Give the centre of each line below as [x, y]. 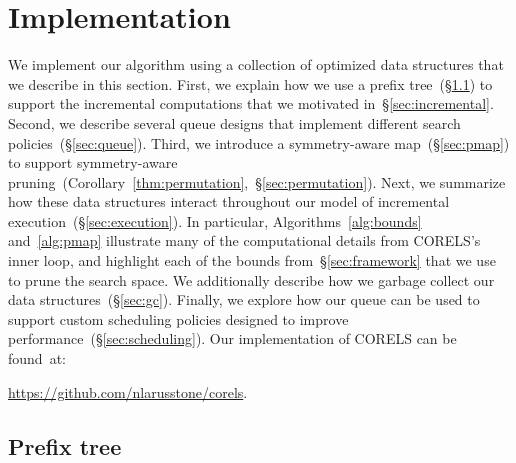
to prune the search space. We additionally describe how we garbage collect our [251, 279]
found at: [37, 358]
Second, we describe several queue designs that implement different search [234, 122]
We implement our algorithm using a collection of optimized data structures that [256, 64]
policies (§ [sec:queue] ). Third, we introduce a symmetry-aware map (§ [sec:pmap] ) [259, 142]
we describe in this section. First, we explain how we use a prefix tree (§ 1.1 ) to [250, 83]
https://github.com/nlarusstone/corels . [128, 391]
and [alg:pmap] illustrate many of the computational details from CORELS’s [244, 240]
